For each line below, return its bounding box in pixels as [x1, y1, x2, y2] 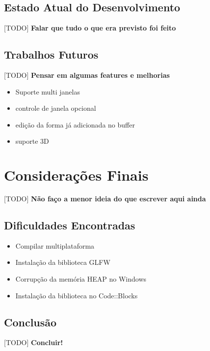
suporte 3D [15, 136, 49, 146]
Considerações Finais [4, 165, 149, 185]
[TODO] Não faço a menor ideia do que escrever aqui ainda [4, 193, 206, 204]
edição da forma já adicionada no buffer [15, 119, 135, 129]
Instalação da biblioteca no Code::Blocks [15, 290, 138, 300]
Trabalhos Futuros [4, 47, 99, 62]
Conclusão [4, 314, 57, 329]
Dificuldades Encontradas [4, 218, 135, 233]
